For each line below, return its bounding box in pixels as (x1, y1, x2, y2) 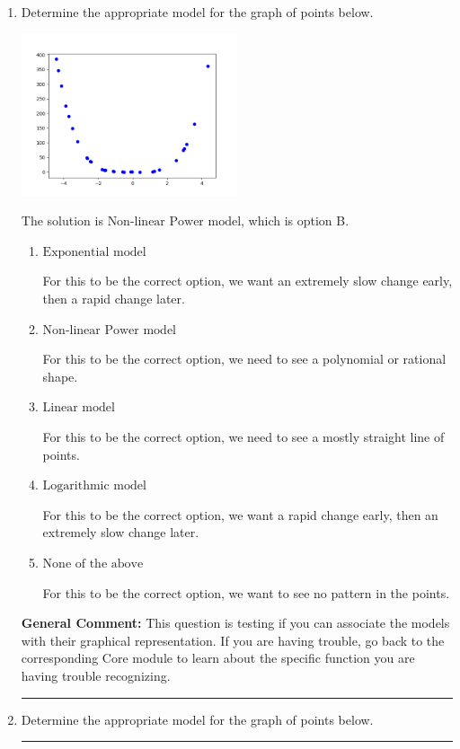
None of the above (42, 557, 144, 570)
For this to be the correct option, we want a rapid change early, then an (42, 505, 438, 524)
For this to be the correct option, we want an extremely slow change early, (42, 271, 453, 290)
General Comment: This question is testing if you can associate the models (21, 613, 450, 632)
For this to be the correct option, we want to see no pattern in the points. (42, 583, 450, 602)
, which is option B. (241, 211, 349, 230)
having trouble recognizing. (21, 665, 171, 684)
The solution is (21, 211, 103, 230)
